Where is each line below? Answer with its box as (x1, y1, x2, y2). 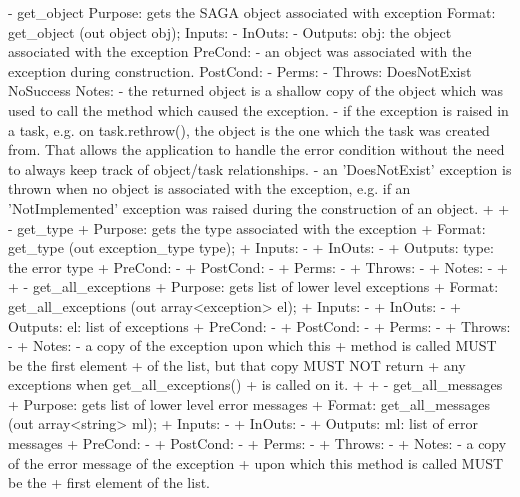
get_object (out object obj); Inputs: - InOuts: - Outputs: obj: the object (8, 21, 452, 42)
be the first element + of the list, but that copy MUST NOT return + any (8, 354, 466, 375)
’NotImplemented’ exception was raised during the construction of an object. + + (8, 197, 510, 218)
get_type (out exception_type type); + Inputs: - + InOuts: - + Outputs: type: (8, 237, 494, 258)
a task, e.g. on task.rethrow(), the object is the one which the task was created (8, 119, 490, 140)
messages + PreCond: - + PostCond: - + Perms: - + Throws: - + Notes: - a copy (8, 433, 507, 454)
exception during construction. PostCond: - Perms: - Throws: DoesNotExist (8, 60, 472, 81)
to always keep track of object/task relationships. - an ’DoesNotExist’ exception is (8, 158, 512, 179)
